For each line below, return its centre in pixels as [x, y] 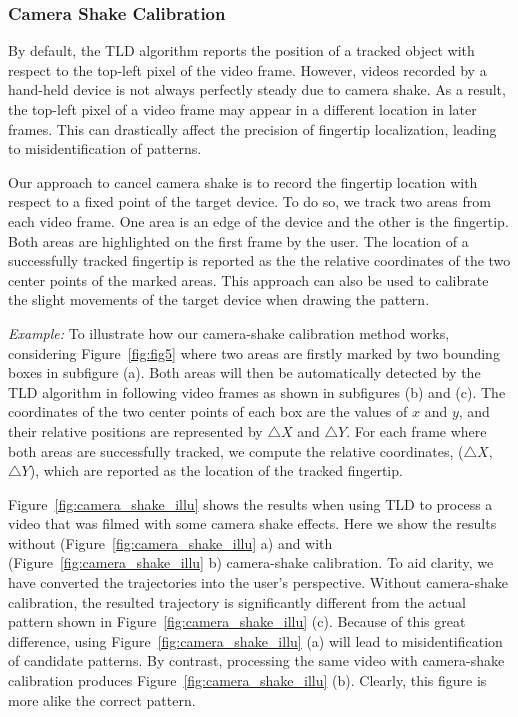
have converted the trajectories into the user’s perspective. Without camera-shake [258, 582]
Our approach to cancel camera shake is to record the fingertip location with [243, 181]
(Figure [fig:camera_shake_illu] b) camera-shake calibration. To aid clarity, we [251, 562]
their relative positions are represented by [135, 430]
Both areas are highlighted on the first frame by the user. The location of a [238, 240]
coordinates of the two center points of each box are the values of [208, 411]
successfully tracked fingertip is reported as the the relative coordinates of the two [259, 260]
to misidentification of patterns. [105, 148]
